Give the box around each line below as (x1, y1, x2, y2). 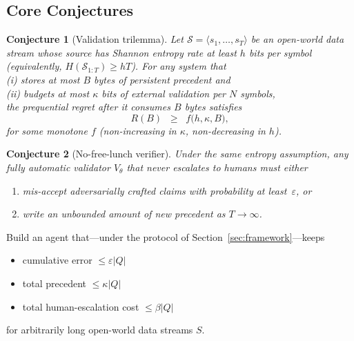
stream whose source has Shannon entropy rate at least (6, 45, 237, 59)
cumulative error (22, 253, 92, 267)
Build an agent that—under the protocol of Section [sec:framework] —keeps (6, 229, 325, 244)
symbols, (240, 86, 275, 100)
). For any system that (131, 59, 226, 73)
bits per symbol (248, 45, 312, 59)
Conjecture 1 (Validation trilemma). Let (6, 32, 184, 46)
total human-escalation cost (22, 299, 139, 313)
